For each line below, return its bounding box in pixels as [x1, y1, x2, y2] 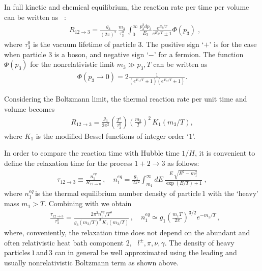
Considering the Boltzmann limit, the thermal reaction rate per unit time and [4, 93, 247, 104]
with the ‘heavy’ [208, 188, 258, 199]
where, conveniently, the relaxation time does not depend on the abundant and [4, 227, 250, 238]
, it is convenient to [195, 147, 255, 158]
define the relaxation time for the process [4, 157, 132, 168]
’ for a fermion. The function [154, 48, 244, 59]
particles [4, 247, 31, 258]
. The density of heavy [164, 237, 235, 248]
